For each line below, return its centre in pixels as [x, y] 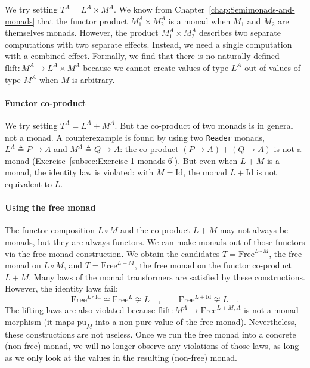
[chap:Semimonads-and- [252, 9]
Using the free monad [50, 207]
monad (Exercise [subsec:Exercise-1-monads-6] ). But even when [121, 160]
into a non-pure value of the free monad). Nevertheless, [196, 322]
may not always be [254, 230]
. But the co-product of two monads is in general [204, 125]
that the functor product [83, 21]
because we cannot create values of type [156, 67]
